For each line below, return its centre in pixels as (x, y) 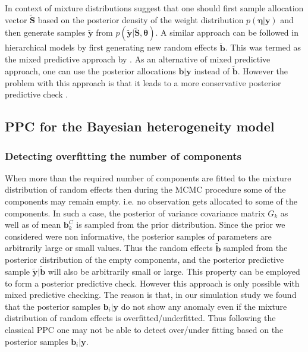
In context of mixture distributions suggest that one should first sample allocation (154, 8)
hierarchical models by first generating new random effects (111, 47)
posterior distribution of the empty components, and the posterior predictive (144, 260)
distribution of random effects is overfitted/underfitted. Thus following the (140, 318)
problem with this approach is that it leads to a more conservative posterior (143, 82)
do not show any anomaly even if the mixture (204, 306)
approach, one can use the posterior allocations (90, 71)
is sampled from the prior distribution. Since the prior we (181, 224)
